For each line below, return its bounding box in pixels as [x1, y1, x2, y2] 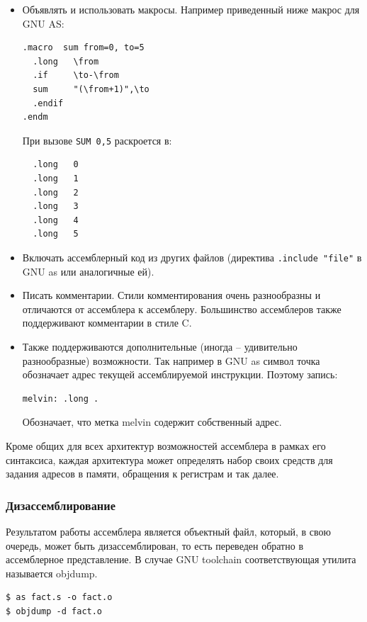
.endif [33, 98, 64, 108]
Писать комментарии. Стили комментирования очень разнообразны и [22, 288, 321, 302]
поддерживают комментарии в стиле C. [22, 315, 192, 330]
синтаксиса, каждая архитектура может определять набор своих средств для [6, 452, 333, 467]
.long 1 [33, 174, 79, 183]
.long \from [33, 56, 99, 67]
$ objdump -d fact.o [6, 606, 103, 616]
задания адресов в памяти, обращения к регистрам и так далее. [6, 466, 279, 481]
